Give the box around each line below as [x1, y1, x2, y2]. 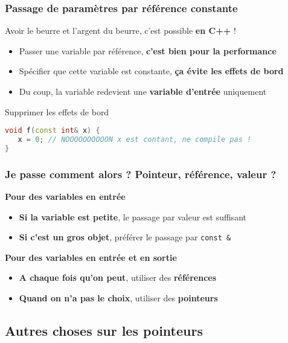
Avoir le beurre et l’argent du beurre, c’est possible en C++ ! [5, 24, 236, 37]
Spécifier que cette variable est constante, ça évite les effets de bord [19, 65, 284, 77]
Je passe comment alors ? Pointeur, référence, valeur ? [5, 166, 277, 181]
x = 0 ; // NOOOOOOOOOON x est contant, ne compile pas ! [18, 135, 252, 144]
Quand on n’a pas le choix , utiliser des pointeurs [19, 292, 218, 304]
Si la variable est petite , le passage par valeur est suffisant [19, 210, 246, 223]
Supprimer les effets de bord [5, 105, 109, 118]
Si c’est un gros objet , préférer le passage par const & [19, 231, 231, 243]
